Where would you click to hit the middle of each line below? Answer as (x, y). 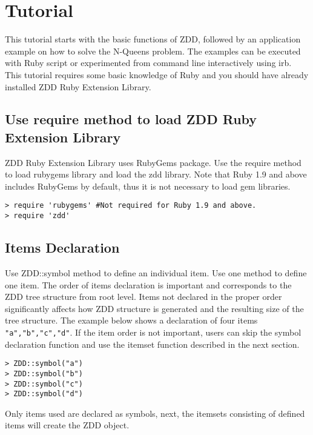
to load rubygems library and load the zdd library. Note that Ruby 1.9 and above (156, 174)
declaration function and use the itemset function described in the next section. (152, 344)
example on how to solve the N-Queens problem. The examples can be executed (153, 51)
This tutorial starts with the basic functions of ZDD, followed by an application (153, 39)
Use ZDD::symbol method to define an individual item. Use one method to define (156, 272)
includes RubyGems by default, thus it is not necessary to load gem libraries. (148, 186)
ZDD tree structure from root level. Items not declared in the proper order (143, 297)
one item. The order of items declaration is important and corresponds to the (148, 284)
